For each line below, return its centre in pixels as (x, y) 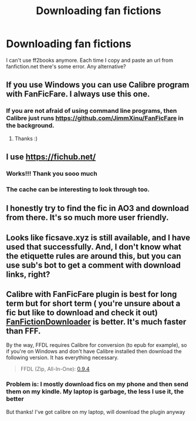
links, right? (28, 274)
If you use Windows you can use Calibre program (98, 85)
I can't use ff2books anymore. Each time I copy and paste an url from (90, 60)
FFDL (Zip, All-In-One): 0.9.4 (55, 369)
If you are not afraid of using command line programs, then (92, 111)
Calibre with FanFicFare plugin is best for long (92, 294)
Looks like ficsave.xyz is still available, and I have (98, 237)
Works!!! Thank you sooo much (52, 173)
